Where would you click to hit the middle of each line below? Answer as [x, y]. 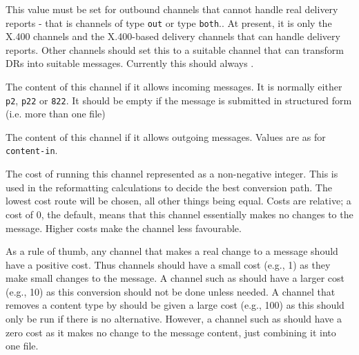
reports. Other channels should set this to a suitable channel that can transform [175, 49]
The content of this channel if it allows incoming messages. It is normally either [174, 87]
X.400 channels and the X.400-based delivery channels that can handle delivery [173, 36]
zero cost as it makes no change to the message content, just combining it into [171, 332]
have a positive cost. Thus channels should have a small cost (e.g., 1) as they [168, 264]
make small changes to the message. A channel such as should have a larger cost [175, 278]
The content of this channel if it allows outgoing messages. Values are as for [166, 136]
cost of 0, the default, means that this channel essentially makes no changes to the [179, 214]
